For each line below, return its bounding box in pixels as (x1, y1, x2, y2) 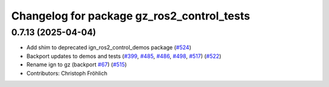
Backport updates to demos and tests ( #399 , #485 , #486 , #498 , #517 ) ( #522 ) (26, 52, 222, 60)
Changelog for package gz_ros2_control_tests (11, 9, 250, 23)
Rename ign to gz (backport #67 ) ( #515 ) (26, 61, 127, 68)
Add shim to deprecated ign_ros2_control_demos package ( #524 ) (26, 44, 191, 51)
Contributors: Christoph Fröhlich (26, 69, 108, 77)
